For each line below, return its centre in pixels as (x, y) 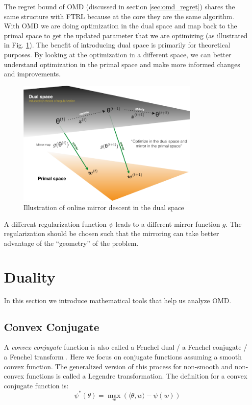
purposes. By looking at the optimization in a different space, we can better (118, 54)
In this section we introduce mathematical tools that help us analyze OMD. (118, 300)
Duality (30, 276)
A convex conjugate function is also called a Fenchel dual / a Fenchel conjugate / (126, 347)
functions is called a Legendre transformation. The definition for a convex (137, 376)
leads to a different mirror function (168, 224)
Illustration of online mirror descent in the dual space (104, 207)
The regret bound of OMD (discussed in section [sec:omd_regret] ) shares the (120, 6)
